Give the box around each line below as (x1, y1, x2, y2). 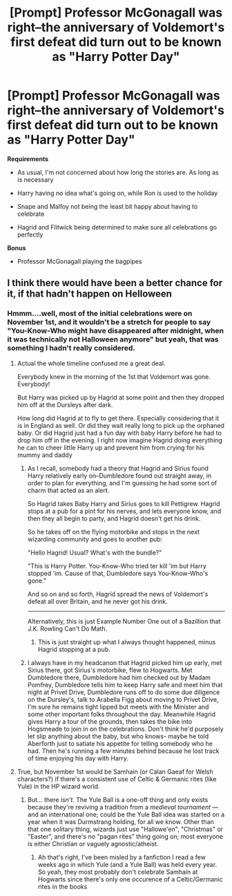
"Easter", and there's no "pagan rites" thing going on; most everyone (27, 832, 223, 841)
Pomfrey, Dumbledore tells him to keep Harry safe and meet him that (27, 680, 223, 689)
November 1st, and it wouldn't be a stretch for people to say (7, 317, 211, 327)
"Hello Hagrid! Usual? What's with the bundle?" (27, 548, 162, 557)
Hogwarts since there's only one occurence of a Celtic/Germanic (37, 875, 223, 883)
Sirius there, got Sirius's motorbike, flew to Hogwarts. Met (27, 666, 193, 674)
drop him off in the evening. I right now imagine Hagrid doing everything (17, 436, 223, 444)
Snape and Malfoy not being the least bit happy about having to (17, 202, 198, 210)
